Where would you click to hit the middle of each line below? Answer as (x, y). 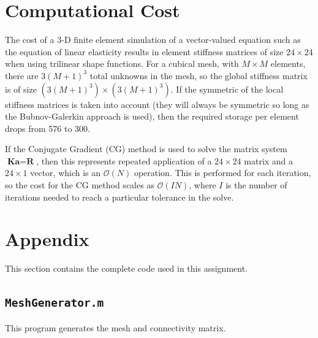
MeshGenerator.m (55, 303)
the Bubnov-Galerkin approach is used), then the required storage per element (152, 116)
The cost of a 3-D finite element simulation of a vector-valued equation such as (153, 40)
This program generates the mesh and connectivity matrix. (115, 327)
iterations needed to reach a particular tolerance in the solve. (119, 197)
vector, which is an (66, 173)
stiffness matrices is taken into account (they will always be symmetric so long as (157, 104)
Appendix (47, 239)
